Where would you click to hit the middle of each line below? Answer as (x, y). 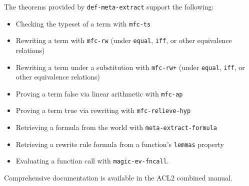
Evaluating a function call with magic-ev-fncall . (92, 161)
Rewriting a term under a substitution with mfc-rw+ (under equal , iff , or (130, 67)
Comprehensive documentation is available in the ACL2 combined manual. (118, 178)
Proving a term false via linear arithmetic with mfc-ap (99, 93)
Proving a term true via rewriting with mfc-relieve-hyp (103, 110)
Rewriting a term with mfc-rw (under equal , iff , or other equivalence (124, 40)
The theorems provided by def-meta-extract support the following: (109, 6)
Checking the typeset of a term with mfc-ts (83, 23)
